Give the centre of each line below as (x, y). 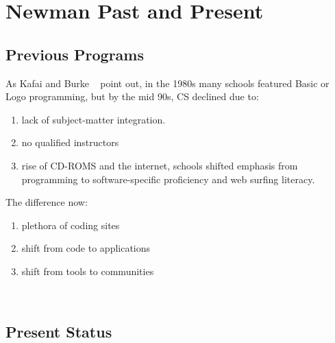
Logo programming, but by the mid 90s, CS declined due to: (132, 96)
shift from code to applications (86, 248)
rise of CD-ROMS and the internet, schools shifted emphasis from (160, 165)
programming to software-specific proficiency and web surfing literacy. (168, 179)
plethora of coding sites (71, 225)
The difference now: (47, 202)
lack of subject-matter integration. (94, 119)
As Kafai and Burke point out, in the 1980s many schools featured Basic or (167, 83)
